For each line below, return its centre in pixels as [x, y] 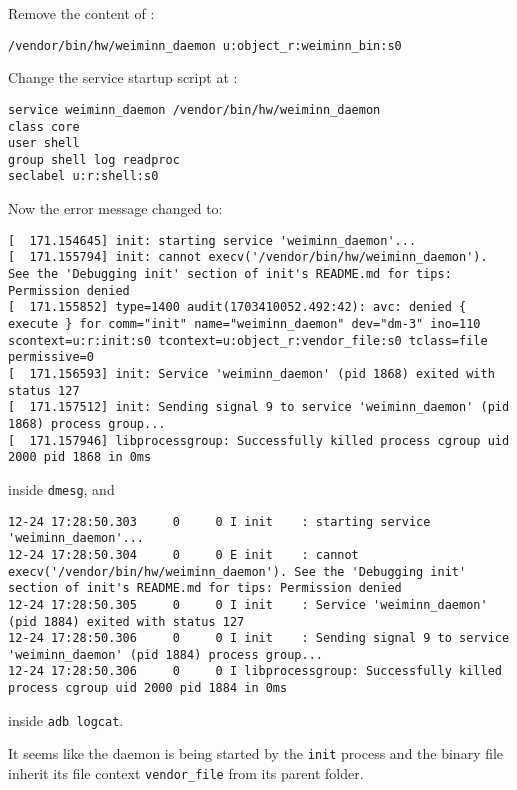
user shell [44, 143]
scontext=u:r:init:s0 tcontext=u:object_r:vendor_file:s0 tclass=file [248, 340]
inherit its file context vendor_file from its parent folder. [186, 773]
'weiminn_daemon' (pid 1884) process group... [165, 654]
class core [44, 126]
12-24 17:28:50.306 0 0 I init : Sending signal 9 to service [259, 638]
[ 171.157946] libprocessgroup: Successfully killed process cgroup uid [259, 440]
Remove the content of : [81, 13]
